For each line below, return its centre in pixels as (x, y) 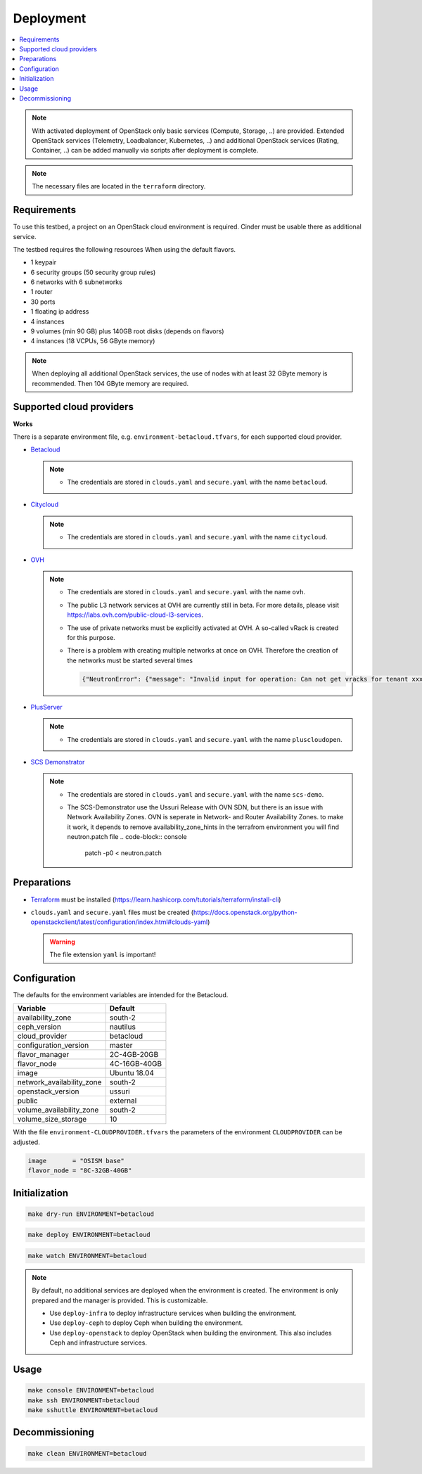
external (123, 1101)
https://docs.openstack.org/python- (245, 912)
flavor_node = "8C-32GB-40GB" (80, 1171)
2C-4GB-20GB (134, 1055)
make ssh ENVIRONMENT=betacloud (84, 1400)
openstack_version (48, 1091)
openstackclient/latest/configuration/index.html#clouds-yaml (119, 922)
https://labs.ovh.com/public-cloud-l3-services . (135, 615)
